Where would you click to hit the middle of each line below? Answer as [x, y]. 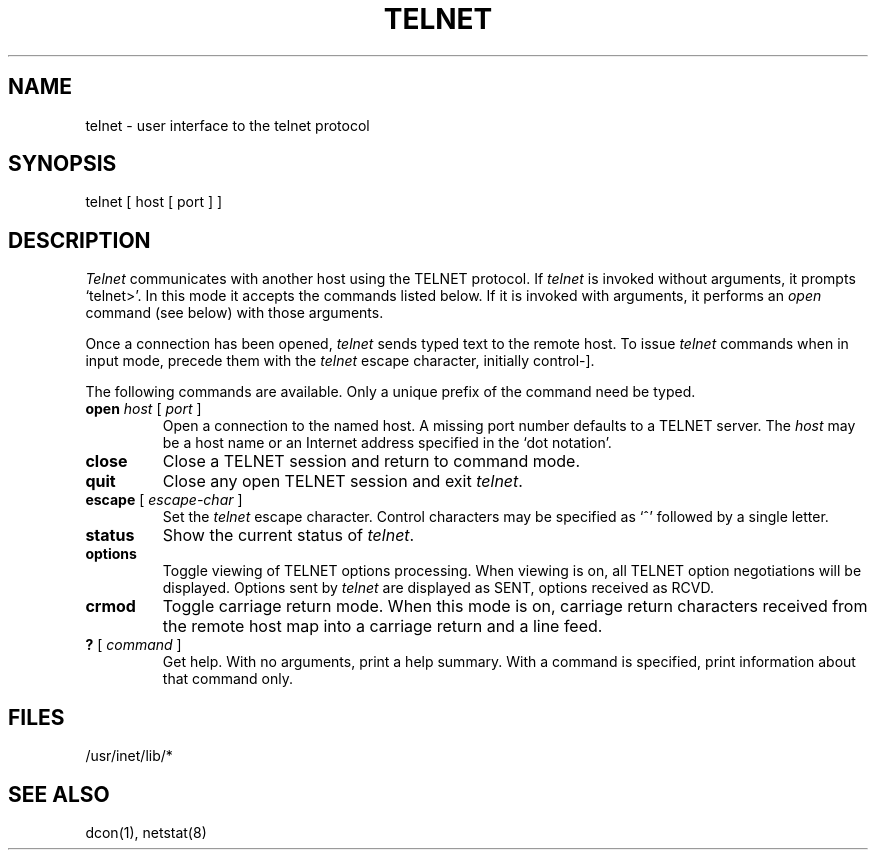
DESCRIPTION [79, 240]
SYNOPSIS [62, 164]
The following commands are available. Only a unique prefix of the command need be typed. [390, 392]
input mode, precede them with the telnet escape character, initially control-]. [340, 361]
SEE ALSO [59, 794]
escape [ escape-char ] [164, 500]
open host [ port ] [143, 409]
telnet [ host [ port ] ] [154, 202]
